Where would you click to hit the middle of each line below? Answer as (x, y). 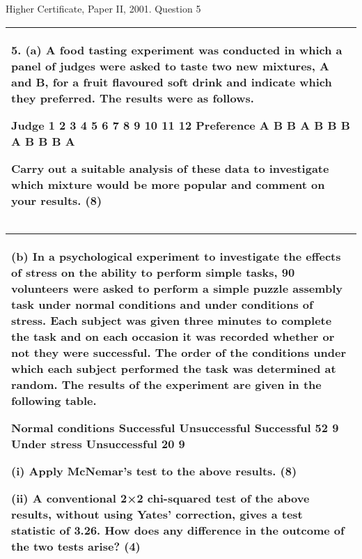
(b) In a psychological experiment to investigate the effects (176, 256)
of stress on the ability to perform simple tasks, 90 (153, 272)
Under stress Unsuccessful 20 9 (98, 443)
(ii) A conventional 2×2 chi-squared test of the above (160, 498)
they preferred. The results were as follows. (133, 98)
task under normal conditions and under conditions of (162, 304)
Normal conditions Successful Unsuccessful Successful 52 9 (175, 427)
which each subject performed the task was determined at (174, 368)
